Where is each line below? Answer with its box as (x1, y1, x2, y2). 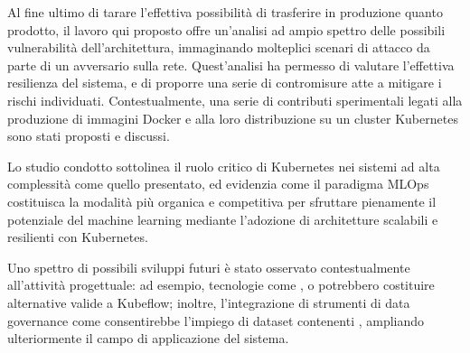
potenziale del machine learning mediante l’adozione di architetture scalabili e (7, 209, 438, 228)
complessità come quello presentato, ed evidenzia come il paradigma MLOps (7, 174, 429, 193)
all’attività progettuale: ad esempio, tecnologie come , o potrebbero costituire (7, 275, 435, 294)
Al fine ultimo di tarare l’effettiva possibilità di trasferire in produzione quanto (7, 3, 443, 21)
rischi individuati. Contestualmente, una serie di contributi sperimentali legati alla (7, 90, 463, 109)
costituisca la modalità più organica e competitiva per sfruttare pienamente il (7, 191, 437, 210)
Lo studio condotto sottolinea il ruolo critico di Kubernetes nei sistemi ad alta (7, 156, 440, 175)
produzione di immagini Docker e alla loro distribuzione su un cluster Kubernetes (7, 108, 458, 127)
